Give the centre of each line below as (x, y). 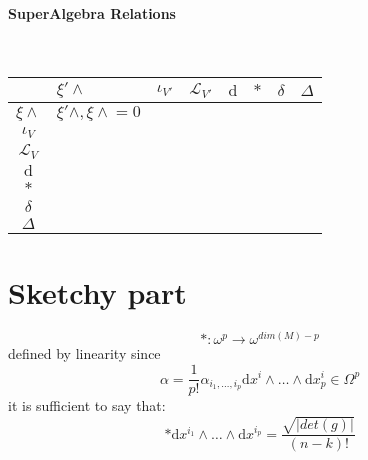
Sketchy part (97, 292)
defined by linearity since (84, 353)
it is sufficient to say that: (87, 405)
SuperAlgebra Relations (92, 12)
